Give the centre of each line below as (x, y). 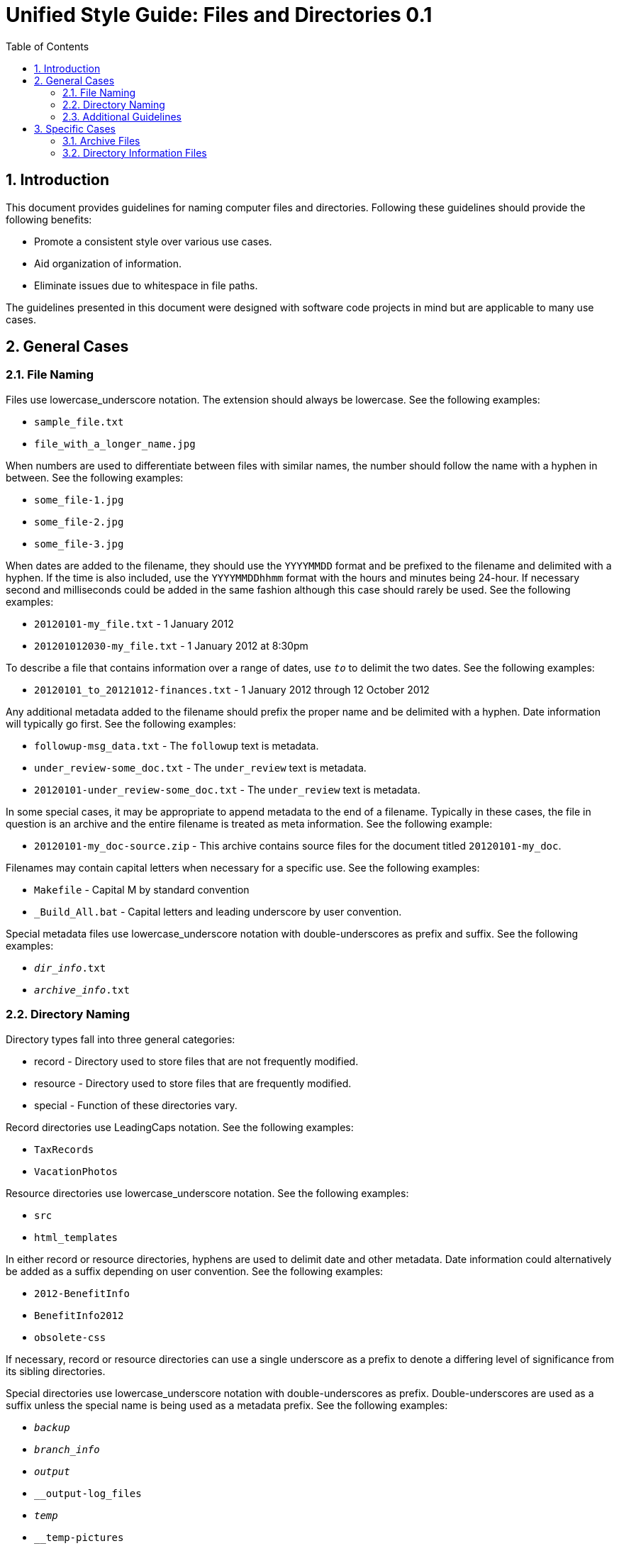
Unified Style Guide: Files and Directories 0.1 (219, 15)
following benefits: (49, 219)
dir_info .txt (70, 968)
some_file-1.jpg (79, 500)
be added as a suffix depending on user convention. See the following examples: (195, 1271)
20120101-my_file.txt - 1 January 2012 (134, 623)
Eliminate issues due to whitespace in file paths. (146, 285)
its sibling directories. (56, 1371)
